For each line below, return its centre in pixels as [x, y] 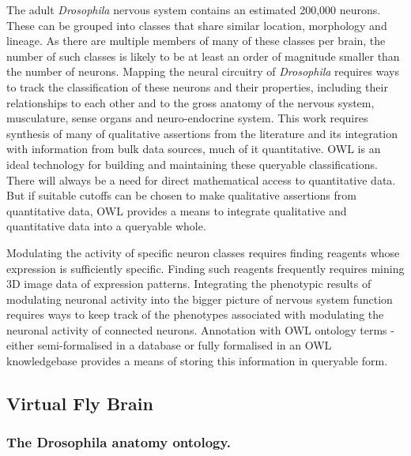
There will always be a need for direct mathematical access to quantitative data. [201, 179]
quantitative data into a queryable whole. [106, 226]
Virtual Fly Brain [80, 404]
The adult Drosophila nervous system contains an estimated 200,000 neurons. [194, 9]
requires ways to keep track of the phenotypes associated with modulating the [195, 314]
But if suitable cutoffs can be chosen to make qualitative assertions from [181, 195]
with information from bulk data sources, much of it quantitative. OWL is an [194, 149]
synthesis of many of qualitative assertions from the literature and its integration [202, 133]
